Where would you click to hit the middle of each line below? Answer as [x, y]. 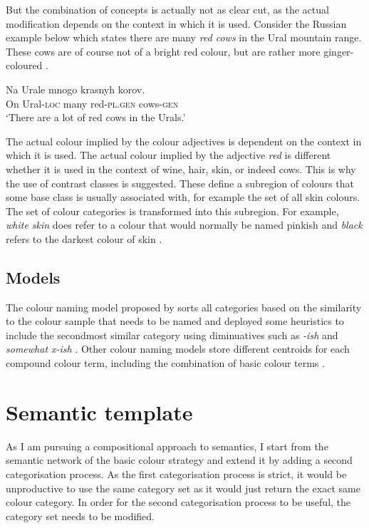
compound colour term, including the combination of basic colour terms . [165, 363]
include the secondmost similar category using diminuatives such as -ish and [172, 335]
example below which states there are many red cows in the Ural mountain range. [184, 37]
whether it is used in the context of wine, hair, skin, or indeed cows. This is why [181, 169]
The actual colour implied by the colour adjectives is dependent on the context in [184, 141]
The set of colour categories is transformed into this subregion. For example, [172, 211]
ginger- [339, 51]
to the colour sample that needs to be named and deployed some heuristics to [175, 321]
